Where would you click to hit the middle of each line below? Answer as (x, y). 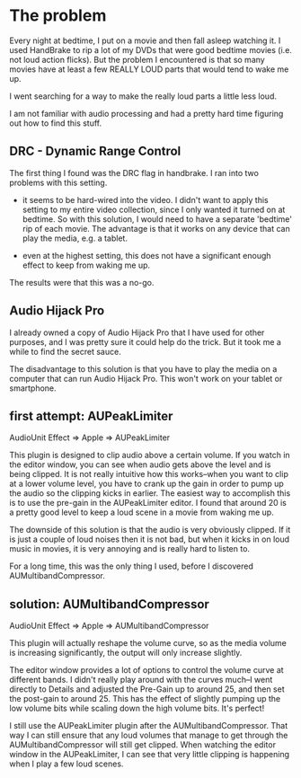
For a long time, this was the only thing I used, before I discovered (132, 566)
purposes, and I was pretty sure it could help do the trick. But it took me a (145, 341)
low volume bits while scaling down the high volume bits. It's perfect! (137, 708)
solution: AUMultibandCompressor (109, 604)
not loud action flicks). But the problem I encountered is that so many (137, 59)
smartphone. (33, 388)
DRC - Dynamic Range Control (95, 151)
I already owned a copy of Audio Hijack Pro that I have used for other (137, 332)
